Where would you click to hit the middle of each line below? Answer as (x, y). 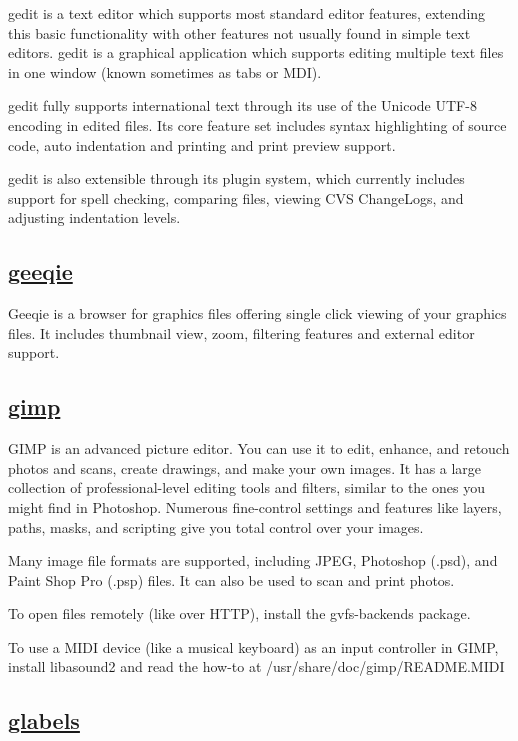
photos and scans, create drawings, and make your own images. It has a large (245, 467)
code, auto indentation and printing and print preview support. (202, 144)
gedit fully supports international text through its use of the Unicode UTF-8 (242, 105)
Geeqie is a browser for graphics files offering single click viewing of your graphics (257, 313)
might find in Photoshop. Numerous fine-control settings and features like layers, (255, 506)
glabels (44, 720)
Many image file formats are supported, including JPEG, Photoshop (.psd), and (253, 560)
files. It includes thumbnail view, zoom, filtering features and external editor (241, 332)
